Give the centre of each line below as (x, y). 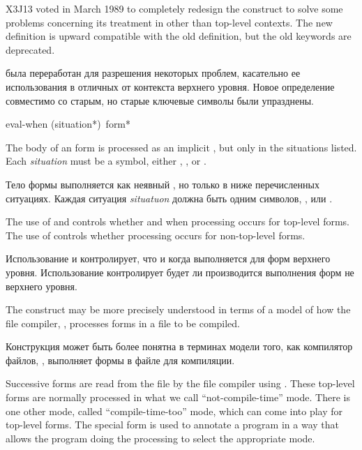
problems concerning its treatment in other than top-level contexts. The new (169, 22)
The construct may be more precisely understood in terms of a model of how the (178, 309)
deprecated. (30, 49)
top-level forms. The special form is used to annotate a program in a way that (172, 425)
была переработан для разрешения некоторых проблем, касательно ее (153, 73)
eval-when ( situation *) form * (68, 124)
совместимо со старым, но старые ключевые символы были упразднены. (160, 100)
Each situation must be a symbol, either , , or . (106, 161)
